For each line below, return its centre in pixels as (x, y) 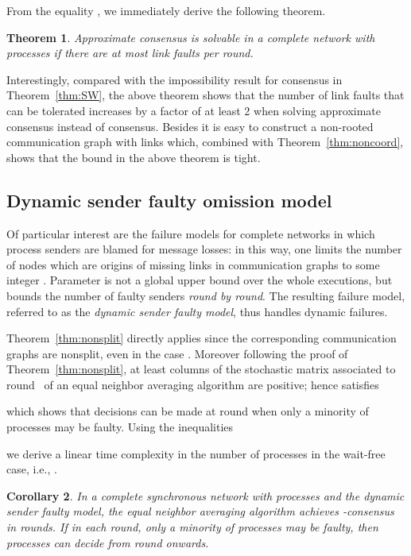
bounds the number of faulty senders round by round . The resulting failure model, (206, 295)
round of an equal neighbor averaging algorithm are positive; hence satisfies (193, 384)
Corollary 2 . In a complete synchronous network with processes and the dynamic (205, 495)
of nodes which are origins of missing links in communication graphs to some (193, 264)
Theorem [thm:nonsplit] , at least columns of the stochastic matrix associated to (201, 369)
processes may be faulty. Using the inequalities (120, 427)
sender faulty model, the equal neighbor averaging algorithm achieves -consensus (200, 511)
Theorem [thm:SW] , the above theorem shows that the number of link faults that (205, 95)
